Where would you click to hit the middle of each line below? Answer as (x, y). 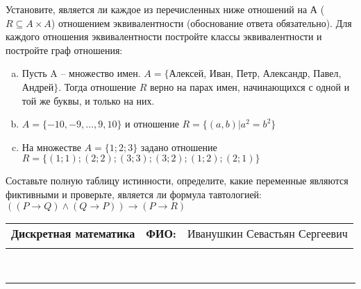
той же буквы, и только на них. (88, 100)
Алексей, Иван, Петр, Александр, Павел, (255, 73)
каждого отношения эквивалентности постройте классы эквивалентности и (164, 36)
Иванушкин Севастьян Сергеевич (267, 233)
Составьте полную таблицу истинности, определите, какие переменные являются (177, 181)
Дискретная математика (73, 233)
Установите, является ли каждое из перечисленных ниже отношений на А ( (165, 9)
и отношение (152, 124)
